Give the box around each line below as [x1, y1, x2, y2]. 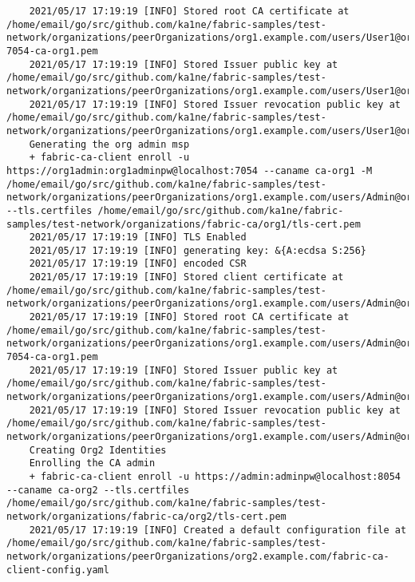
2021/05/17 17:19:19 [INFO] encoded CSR [29, 258, 247, 270]
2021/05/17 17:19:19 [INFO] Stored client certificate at [29, 271, 344, 283]
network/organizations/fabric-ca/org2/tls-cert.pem [6, 510, 287, 522]
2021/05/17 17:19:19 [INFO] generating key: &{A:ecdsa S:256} [29, 244, 367, 256]
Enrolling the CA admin [29, 457, 156, 469]
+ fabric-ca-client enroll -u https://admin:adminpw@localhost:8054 [29, 470, 401, 482]
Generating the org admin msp [29, 138, 190, 150]
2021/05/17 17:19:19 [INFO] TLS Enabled [29, 232, 247, 243]
